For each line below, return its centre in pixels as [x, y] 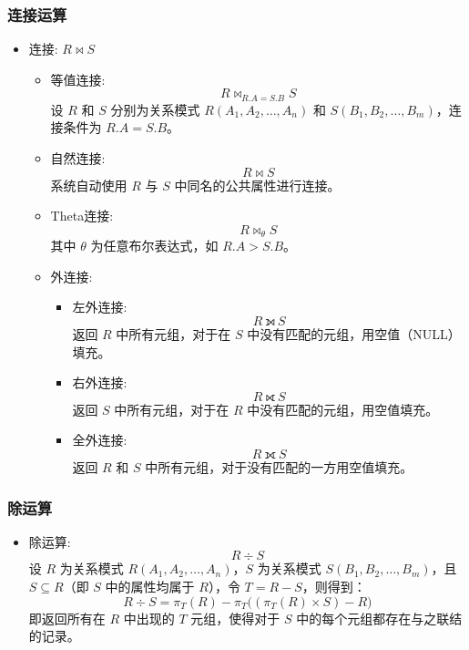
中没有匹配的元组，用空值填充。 [343, 409]
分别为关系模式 [155, 109]
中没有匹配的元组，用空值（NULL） [354, 334]
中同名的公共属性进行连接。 [257, 185]
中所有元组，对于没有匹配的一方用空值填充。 [279, 467]
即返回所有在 [67, 618]
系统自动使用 [89, 185]
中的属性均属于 [150, 587]
